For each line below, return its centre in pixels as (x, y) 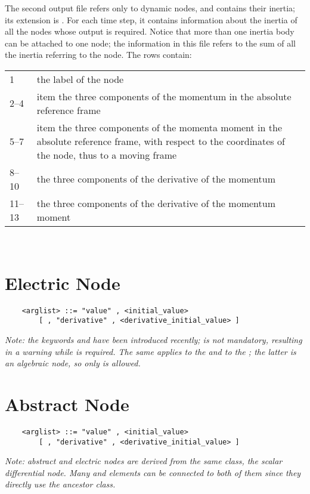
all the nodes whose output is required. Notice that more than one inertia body (150, 31)
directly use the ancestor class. (60, 484)
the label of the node (80, 79)
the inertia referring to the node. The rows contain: (98, 55)
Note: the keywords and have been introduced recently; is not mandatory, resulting (154, 339)
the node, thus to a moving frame (107, 155)
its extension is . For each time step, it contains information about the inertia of (151, 19)
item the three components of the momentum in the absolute (164, 96)
